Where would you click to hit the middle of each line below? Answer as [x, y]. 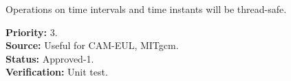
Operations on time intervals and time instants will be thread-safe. [146, 9]
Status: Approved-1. [50, 58]
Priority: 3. [32, 32]
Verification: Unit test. [57, 72]
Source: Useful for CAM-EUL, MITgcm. [92, 45]
